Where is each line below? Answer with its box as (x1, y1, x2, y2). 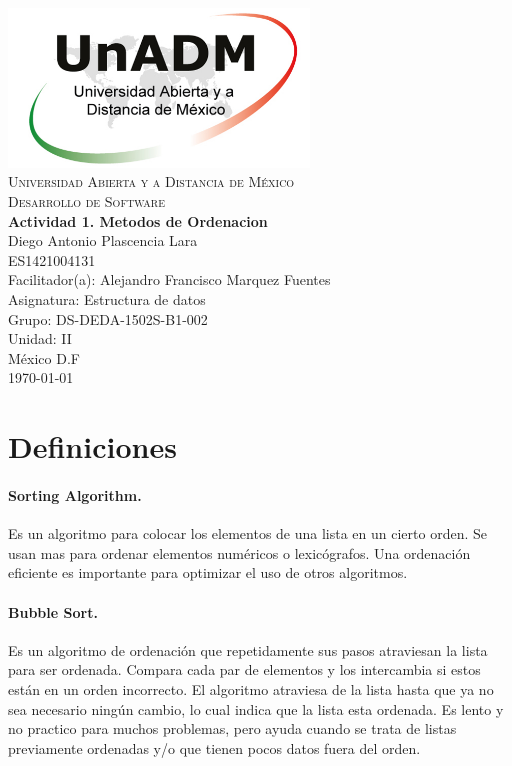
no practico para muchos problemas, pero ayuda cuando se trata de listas (8, 718, 457, 739)
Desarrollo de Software (8, 191, 165, 212)
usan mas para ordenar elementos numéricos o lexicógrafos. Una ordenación (8, 542, 471, 563)
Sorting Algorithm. (8, 484, 142, 505)
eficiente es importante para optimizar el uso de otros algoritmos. (8, 562, 408, 583)
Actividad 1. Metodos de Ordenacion (8, 210, 268, 231)
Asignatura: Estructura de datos (8, 289, 206, 309)
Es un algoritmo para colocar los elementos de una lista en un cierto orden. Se (8, 523, 488, 544)
